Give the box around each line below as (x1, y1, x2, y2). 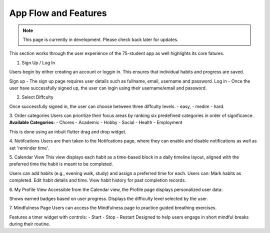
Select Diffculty (21, 94, 53, 100)
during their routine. (9, 221, 50, 227)
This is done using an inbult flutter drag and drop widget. (9, 128, 127, 134)
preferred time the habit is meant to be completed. (9, 161, 113, 167)
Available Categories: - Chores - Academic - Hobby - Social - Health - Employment (9, 119, 182, 125)
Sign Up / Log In (21, 59, 55, 65)
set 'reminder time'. (9, 145, 49, 151)
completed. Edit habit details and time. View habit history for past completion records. (9, 177, 186, 183)
